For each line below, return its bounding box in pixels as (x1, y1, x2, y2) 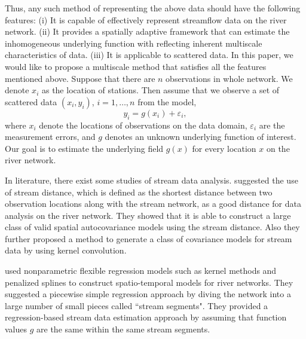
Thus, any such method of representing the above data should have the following (5, 2, 301, 14)
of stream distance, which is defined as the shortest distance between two (5, 185, 273, 198)
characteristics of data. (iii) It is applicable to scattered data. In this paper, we (5, 48, 293, 61)
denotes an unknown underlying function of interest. (105, 130, 296, 143)
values (5, 323, 27, 335)
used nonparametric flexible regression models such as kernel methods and (5, 264, 277, 277)
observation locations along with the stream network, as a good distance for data (5, 197, 301, 210)
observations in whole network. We (166, 72, 293, 84)
